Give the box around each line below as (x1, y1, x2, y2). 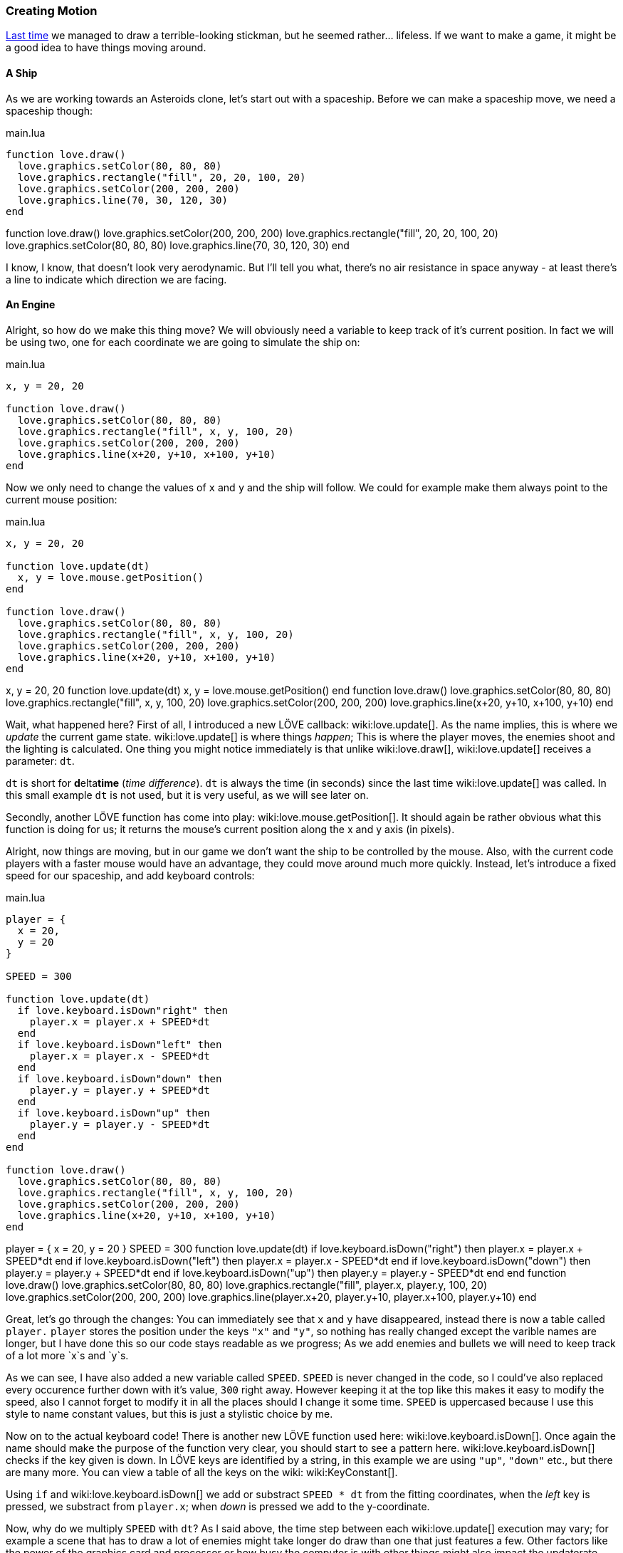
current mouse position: (6, 493, 117, 506)
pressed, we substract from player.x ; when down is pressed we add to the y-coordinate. (6, 1500, 430, 1512)
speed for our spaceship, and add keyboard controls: (6, 869, 255, 882)
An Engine (6, 298, 56, 311)
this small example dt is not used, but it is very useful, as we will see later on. (6, 788, 369, 801)
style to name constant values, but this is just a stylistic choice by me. (6, 1407, 333, 1420)
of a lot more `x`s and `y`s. (6, 1349, 129, 1361)
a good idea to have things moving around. (6, 41, 206, 54)
